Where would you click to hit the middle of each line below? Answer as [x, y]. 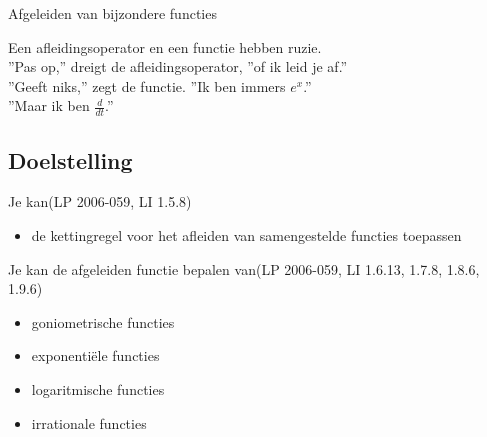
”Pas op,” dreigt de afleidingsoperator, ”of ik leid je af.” [178, 66]
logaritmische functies [98, 388]
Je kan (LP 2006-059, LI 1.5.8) [100, 201]
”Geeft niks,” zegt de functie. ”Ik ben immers [147, 85]
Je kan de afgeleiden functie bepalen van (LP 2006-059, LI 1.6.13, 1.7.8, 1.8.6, [244, 268]
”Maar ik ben [49, 105]
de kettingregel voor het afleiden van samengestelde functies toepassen [246, 235]
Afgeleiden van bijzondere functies [112, 13]
